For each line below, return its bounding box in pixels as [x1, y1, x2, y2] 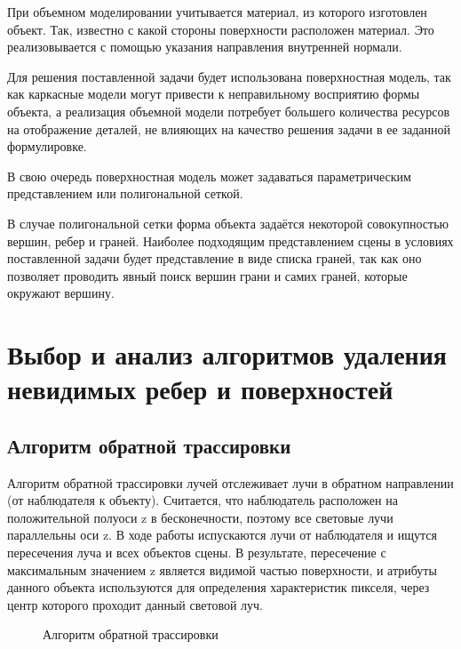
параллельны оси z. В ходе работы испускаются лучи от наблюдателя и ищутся [7, 525, 437, 544]
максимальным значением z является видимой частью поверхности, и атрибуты [7, 560, 437, 579]
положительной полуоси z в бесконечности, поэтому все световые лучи [7, 508, 393, 526]
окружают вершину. [7, 284, 115, 302]
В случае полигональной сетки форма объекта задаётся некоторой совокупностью [7, 213, 449, 232]
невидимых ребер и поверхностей [7, 371, 393, 407]
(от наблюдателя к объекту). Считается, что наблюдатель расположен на [7, 491, 398, 509]
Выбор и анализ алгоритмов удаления [7, 336, 447, 373]
